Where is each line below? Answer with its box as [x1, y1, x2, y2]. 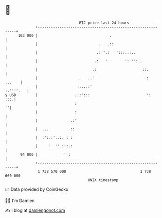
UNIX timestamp [88, 177, 119, 183]
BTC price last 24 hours [79, 20, 130, 25]
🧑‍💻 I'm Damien [5, 198, 35, 203]
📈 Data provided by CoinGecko [5, 186, 69, 192]
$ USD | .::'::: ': [5, 92, 151, 98]
